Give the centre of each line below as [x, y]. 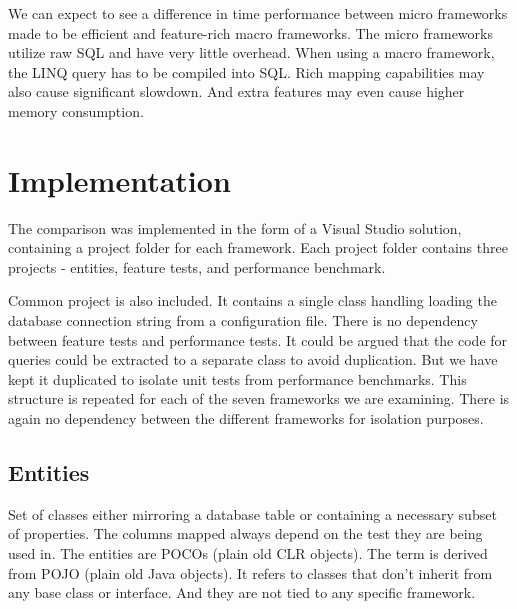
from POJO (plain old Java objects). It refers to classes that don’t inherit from [250, 572]
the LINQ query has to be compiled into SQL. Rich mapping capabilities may [246, 71]
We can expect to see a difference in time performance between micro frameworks [258, 13]
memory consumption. [76, 110]
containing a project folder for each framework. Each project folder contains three [258, 247]
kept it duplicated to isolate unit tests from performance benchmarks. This [237, 378]
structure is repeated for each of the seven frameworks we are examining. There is [259, 398]
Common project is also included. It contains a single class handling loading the [252, 300]
